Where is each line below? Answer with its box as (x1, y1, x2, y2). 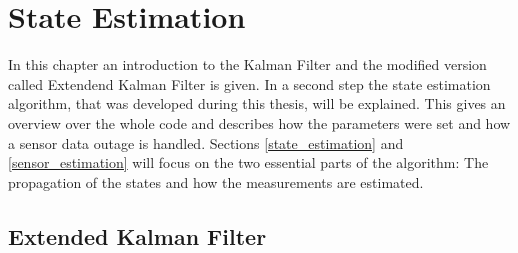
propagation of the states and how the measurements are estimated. (8, 171, 424, 192)
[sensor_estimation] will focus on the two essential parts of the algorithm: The (8, 152, 489, 173)
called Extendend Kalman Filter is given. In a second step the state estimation (8, 73, 491, 94)
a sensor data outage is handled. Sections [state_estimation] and (8, 132, 404, 153)
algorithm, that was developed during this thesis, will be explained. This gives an (8, 93, 506, 114)
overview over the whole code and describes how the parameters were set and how (8, 112, 511, 133)
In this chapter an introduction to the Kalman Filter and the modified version (8, 54, 487, 75)
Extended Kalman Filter (8, 220, 267, 251)
